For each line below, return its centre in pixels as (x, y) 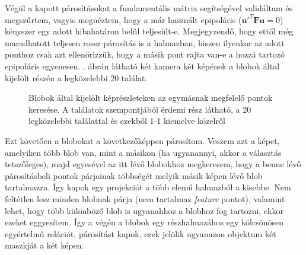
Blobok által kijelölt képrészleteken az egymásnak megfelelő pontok (151, 98)
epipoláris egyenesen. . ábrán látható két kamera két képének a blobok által (142, 66)
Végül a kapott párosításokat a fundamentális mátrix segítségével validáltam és (149, 8)
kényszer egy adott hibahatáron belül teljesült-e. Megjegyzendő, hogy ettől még (149, 31)
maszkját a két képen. (44, 245)
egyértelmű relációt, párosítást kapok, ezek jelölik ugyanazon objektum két (141, 233)
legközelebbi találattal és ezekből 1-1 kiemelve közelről (127, 121)
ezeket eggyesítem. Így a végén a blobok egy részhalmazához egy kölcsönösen (144, 222)
